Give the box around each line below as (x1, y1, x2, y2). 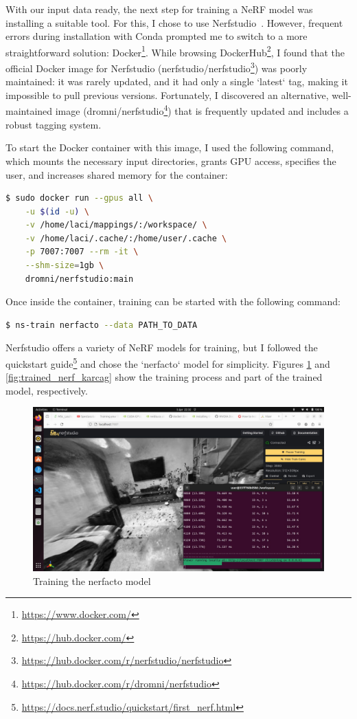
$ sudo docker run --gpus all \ (5, 193, 153, 203)
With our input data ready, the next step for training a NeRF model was (5, 2, 313, 16)
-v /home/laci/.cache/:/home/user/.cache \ (25, 233, 227, 243)
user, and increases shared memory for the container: (5, 167, 228, 181)
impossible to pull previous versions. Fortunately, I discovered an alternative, (5, 87, 329, 102)
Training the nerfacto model (33, 573, 151, 588)
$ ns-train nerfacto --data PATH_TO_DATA (5, 320, 198, 330)
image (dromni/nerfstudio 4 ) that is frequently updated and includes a (55, 102, 349, 118)
